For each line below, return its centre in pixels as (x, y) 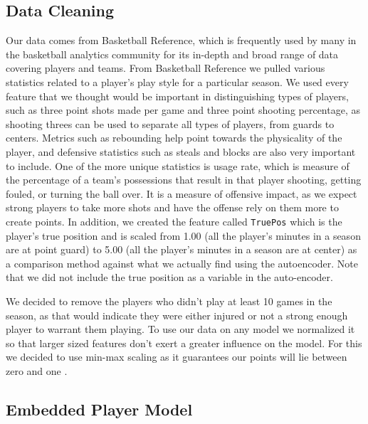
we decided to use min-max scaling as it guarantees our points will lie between (177, 357)
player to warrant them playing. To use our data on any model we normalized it (180, 329)
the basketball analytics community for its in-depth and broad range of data (172, 54)
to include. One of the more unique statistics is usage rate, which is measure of (178, 165)
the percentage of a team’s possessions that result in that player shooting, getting (184, 180)
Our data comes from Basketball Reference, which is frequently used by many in (181, 40)
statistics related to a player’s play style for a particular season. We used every (177, 81)
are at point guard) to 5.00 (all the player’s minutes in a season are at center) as (182, 249)
